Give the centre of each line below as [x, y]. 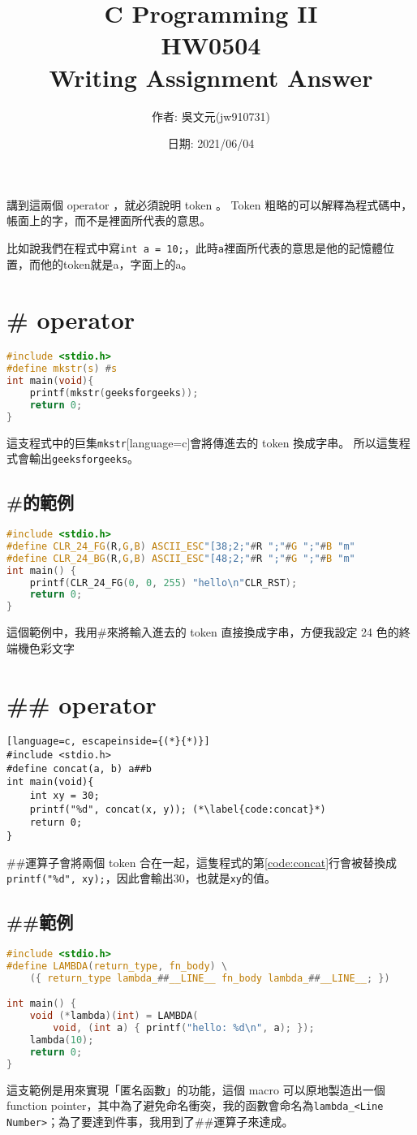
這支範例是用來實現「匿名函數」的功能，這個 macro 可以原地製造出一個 [196, 1089]
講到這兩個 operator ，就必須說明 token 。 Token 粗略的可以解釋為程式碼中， [210, 204]
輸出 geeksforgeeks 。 [84, 458]
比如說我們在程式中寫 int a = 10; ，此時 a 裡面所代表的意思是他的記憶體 [195, 247]
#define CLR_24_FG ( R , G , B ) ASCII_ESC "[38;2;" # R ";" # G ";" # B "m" [181, 546]
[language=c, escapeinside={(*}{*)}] [108, 742]
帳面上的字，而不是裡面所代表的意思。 [109, 220]
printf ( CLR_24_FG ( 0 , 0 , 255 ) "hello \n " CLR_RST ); [163, 583]
